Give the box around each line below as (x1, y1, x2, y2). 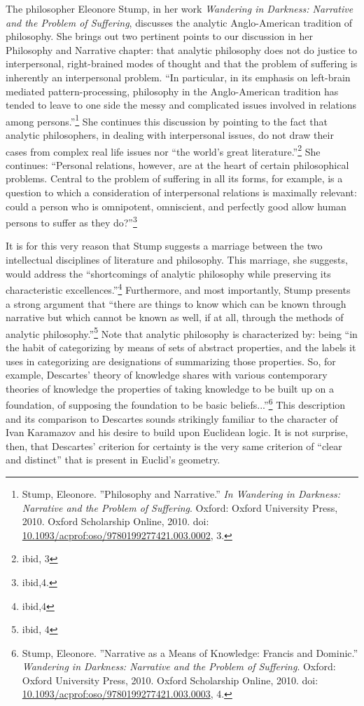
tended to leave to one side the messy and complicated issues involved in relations (6, 97, 357, 112)
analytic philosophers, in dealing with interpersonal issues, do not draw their (6, 128, 334, 142)
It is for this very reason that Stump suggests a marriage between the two (6, 238, 323, 253)
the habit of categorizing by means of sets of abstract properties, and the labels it (6, 339, 356, 354)
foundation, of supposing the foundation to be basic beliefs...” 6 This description (6, 395, 346, 412)
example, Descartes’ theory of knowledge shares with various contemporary (6, 367, 328, 382)
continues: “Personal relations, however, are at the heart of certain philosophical (6, 157, 349, 172)
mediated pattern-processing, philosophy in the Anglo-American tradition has (6, 83, 339, 98)
